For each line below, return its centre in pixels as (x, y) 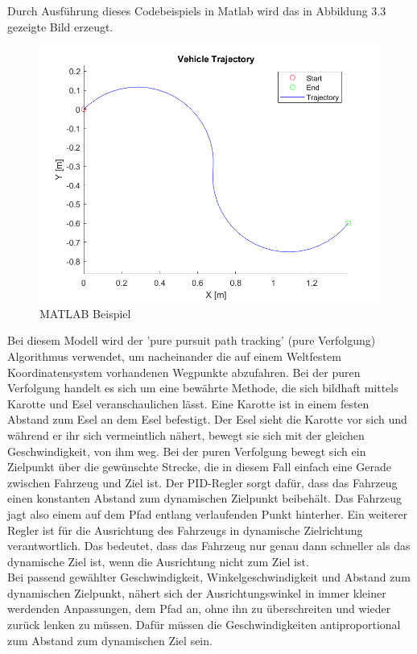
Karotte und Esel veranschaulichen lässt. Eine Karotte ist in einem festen (188, 403)
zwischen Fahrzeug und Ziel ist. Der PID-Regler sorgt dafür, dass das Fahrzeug (202, 482)
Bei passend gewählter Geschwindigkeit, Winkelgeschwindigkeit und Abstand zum (209, 577)
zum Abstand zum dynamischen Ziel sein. (110, 640)
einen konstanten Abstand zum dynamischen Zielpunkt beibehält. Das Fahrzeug (204, 498)
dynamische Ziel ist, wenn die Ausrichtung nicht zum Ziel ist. (158, 561)
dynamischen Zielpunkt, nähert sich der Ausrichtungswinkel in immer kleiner (197, 592)
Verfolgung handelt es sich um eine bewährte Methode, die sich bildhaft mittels (203, 388)
